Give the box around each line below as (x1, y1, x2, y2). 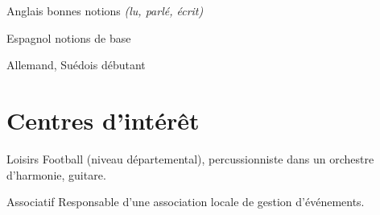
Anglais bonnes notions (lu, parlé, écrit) (6, 2, 204, 19)
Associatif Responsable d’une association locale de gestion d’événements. (6, 193, 365, 210)
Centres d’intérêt (6, 103, 200, 136)
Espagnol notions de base (6, 29, 131, 46)
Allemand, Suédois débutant (6, 56, 146, 73)
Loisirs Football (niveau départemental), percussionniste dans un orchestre (6, 150, 374, 167)
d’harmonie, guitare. (6, 166, 106, 183)
